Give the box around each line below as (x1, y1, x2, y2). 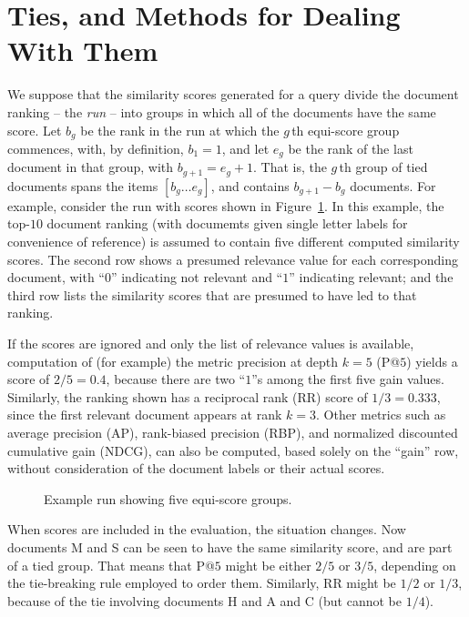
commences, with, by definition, (7, 138, 184, 157)
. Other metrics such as (316, 405, 446, 424)
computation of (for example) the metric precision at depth (7, 351, 339, 370)
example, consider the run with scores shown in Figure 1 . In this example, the (7, 196, 444, 215)
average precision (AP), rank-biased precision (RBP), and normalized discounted (7, 422, 458, 441)
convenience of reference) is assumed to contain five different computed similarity (7, 232, 460, 251)
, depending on (373, 555, 456, 574)
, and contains (210, 176, 290, 195)
